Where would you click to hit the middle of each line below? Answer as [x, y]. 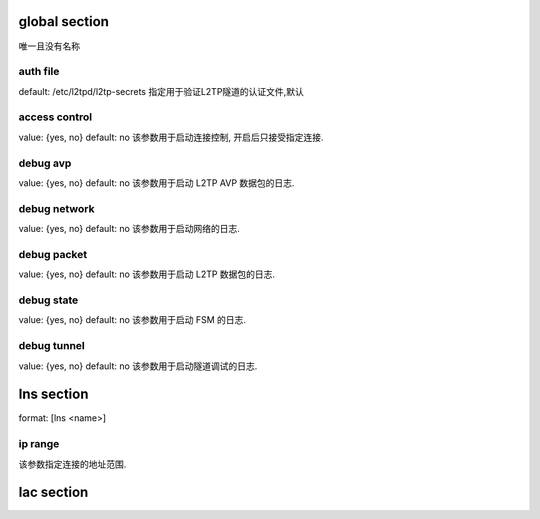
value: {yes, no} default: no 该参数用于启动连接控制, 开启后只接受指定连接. [171, 137]
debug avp [45, 163]
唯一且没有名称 [49, 46]
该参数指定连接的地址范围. [72, 464]
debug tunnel [51, 346]
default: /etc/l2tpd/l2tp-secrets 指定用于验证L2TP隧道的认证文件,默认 [161, 91]
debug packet [53, 254]
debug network [56, 208]
